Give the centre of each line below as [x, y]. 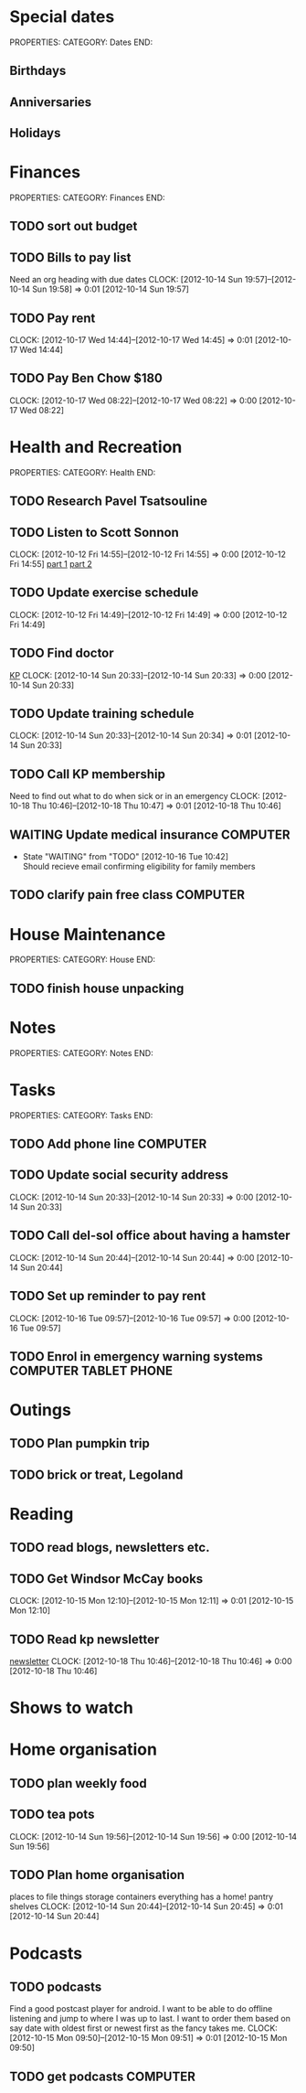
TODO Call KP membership [88, 774]
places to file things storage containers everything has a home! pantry [142, 1897]
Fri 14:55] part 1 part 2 [51, 564]
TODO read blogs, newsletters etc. [110, 1548]
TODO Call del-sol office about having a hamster [150, 1236]
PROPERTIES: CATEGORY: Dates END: [81, 42]
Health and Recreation [96, 448]
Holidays [35, 133]
